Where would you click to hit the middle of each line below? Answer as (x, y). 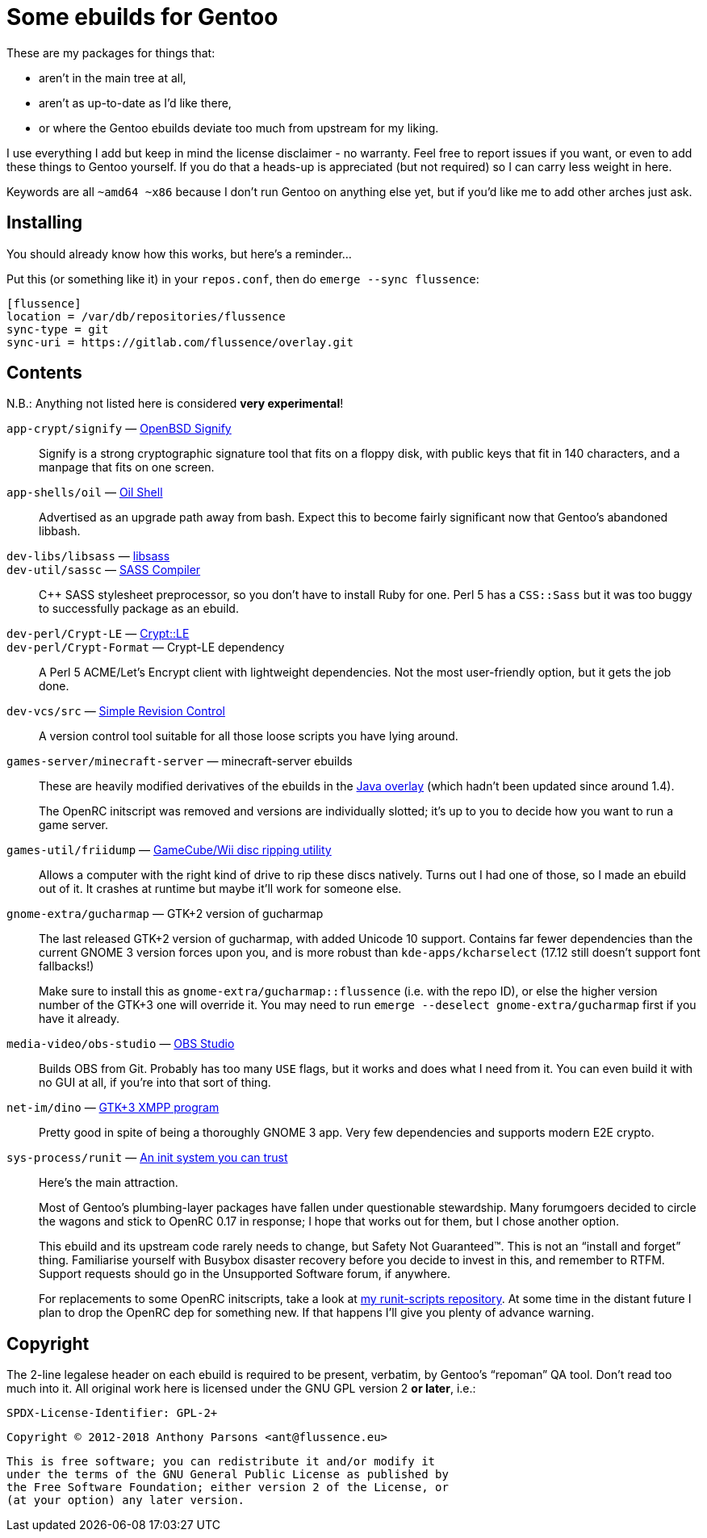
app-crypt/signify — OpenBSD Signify (119, 429)
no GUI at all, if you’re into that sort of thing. (155, 1083)
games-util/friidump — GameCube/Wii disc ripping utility (169, 850)
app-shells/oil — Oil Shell (85, 492)
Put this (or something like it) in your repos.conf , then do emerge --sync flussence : (243, 279)
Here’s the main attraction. (109, 1183)
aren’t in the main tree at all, (113, 78)
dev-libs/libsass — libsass (88, 556)
